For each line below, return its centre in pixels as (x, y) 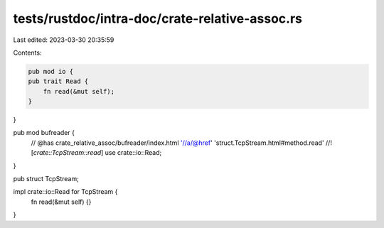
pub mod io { (51, 71)
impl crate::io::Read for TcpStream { (65, 192)
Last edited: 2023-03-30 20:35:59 (64, 40)
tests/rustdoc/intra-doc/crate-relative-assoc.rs (158, 18)
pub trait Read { (58, 81)
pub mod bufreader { (44, 133)
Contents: (27, 53)
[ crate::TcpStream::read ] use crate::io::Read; (96, 153)
